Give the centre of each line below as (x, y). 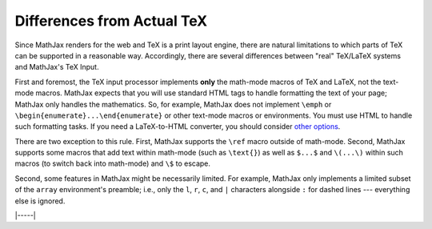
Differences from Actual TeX (111, 21)
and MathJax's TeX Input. (57, 67)
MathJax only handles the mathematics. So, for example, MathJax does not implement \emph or (173, 104)
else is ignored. (40, 201)
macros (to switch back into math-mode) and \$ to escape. (113, 163)
